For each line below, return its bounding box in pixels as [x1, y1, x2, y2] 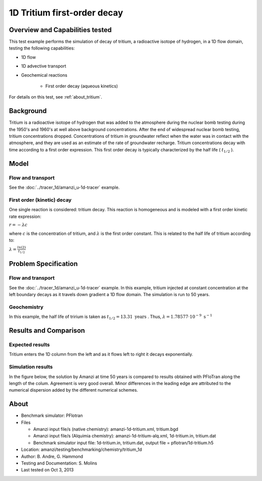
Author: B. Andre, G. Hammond [21, 453, 83, 459]
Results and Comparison [9, 327, 85, 335]
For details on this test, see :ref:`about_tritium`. [9, 94, 102, 100]
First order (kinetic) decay [9, 197, 72, 203]
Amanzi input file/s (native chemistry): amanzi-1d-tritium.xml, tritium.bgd [33, 426, 179, 432]
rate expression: [9, 214, 41, 219]
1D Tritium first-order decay [9, 7, 123, 18]
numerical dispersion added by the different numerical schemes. [9, 387, 138, 393]
